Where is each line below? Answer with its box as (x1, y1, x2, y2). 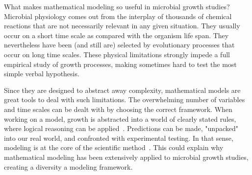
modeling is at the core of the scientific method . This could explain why (4, 142, 224, 153)
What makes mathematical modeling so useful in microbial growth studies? (4, 1, 230, 11)
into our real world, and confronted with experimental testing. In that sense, (4, 132, 233, 143)
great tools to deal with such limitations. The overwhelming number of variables (4, 94, 245, 105)
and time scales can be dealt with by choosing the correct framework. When (4, 104, 232, 114)
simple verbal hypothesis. (4, 68, 79, 79)
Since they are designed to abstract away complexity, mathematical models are (4, 85, 241, 95)
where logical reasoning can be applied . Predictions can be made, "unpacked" (4, 123, 239, 133)
